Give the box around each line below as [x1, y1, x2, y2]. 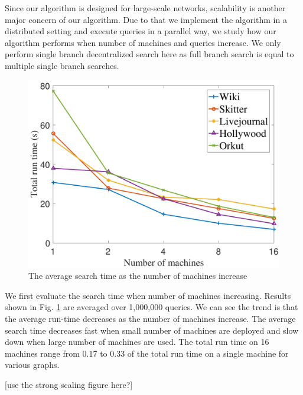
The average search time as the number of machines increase [28, 269, 247, 282]
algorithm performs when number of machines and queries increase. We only [5, 36, 281, 48]
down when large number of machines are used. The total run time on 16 [5, 335, 269, 348]
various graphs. [5, 358, 60, 371]
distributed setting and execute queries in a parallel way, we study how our [5, 25, 276, 37]
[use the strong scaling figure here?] [5, 378, 133, 390]
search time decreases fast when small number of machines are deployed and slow [5, 324, 299, 336]
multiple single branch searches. [5, 59, 119, 71]
